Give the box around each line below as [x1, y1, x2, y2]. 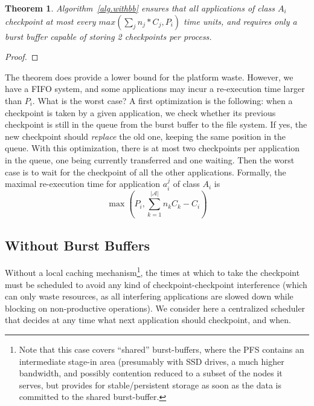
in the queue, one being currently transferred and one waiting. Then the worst [5, 153, 295, 166]
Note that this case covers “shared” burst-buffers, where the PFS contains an [19, 343, 304, 356]
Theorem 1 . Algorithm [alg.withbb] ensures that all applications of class [5, 2, 275, 14]
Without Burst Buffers [5, 235, 150, 254]
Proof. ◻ [5, 50, 39, 63]
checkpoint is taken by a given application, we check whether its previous [5, 106, 276, 119]
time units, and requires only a [184, 15, 297, 27]
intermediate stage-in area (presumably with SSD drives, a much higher [19, 355, 284, 367]
